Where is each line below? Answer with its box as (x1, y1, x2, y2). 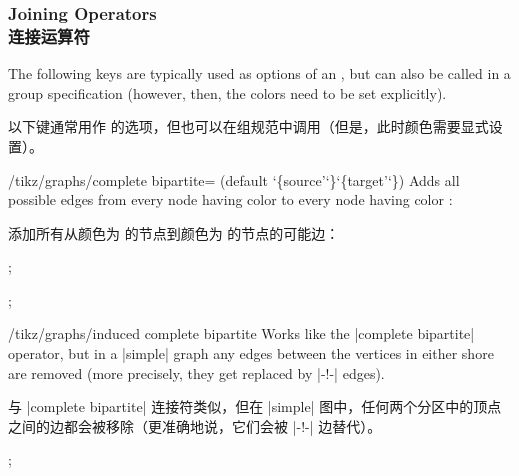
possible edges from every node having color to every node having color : (8, 189, 453, 210)
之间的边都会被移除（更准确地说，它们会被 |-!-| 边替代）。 (8, 415, 382, 436)
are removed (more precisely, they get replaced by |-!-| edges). (8, 362, 385, 383)
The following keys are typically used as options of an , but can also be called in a (8, 63, 511, 84)
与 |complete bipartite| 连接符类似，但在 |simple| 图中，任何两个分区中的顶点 (8, 396, 502, 417)
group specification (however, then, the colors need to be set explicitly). (8, 82, 447, 103)
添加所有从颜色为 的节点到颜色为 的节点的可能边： (8, 222, 340, 243)
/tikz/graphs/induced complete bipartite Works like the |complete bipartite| (8, 323, 475, 344)
